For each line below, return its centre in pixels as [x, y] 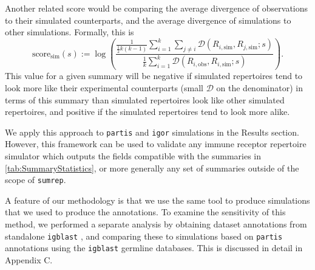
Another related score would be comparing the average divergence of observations [157, 8]
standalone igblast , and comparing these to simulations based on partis [144, 236]
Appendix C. [29, 259]
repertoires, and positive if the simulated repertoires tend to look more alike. [147, 112]
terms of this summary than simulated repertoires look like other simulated [145, 99]
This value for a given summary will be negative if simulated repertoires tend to [154, 76]
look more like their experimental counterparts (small [104, 87]
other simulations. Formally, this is [69, 32]
